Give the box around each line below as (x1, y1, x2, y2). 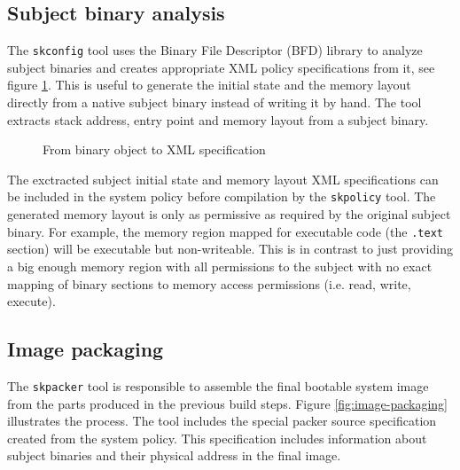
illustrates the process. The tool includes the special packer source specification (7, 411, 437, 430)
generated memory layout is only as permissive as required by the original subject (7, 205, 451, 223)
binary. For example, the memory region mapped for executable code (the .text (7, 222, 443, 240)
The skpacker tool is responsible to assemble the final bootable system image (7, 376, 429, 395)
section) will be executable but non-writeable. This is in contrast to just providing (7, 239, 453, 258)
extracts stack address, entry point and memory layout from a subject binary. (7, 110, 429, 129)
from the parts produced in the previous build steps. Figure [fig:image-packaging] (7, 394, 448, 412)
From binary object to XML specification (43, 140, 266, 159)
